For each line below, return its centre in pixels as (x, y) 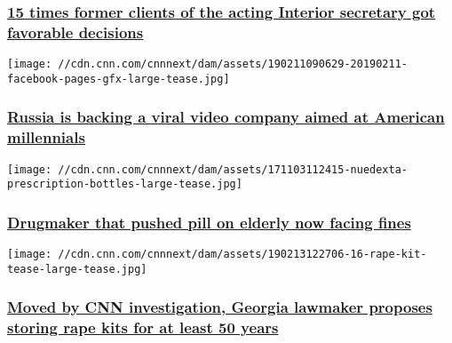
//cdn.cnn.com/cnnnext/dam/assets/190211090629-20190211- (233, 64)
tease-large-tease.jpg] (77, 269)
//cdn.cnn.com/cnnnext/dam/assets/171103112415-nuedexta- (233, 169)
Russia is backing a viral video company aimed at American (226, 117)
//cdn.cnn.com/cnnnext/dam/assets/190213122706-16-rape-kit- (242, 255)
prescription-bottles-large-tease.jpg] (125, 184)
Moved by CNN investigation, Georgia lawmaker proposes (220, 307)
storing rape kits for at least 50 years (143, 327)
